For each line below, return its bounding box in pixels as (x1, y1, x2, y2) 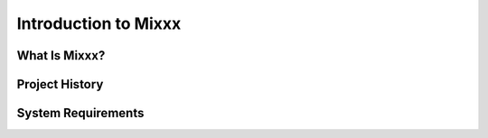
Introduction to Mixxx (16, 14, 182, 33)
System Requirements (16, 106, 145, 121)
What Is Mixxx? (16, 48, 106, 63)
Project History (16, 77, 104, 92)
